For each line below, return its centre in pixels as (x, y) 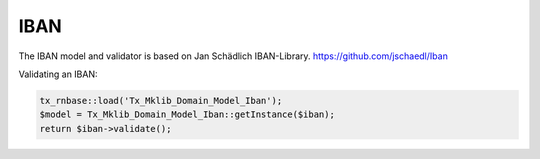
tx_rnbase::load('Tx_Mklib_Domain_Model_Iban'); (161, 100)
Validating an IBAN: (58, 74)
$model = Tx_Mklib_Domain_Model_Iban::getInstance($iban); (187, 114)
